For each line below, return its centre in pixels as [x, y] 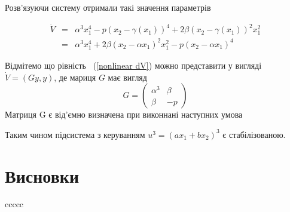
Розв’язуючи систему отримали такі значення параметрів [108, 7]
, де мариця [75, 77]
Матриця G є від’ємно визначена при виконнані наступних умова [124, 114]
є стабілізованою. [254, 134]
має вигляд [127, 77]
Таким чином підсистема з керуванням [75, 134]
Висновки [42, 175]
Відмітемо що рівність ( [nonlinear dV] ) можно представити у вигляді [133, 65]
